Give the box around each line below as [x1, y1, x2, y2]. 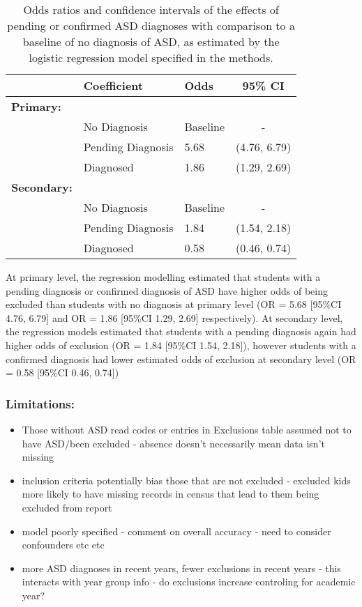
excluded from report [22, 500, 112, 514]
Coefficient [83, 77, 144, 93]
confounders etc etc [22, 537, 105, 552]
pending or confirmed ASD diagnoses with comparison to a [7, 17, 295, 33]
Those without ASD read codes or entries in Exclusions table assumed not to [22, 422, 352, 436]
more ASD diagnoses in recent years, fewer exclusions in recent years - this [22, 560, 341, 575]
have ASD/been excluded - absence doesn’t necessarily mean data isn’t [22, 436, 325, 450]
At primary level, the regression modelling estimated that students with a [6, 270, 321, 284]
